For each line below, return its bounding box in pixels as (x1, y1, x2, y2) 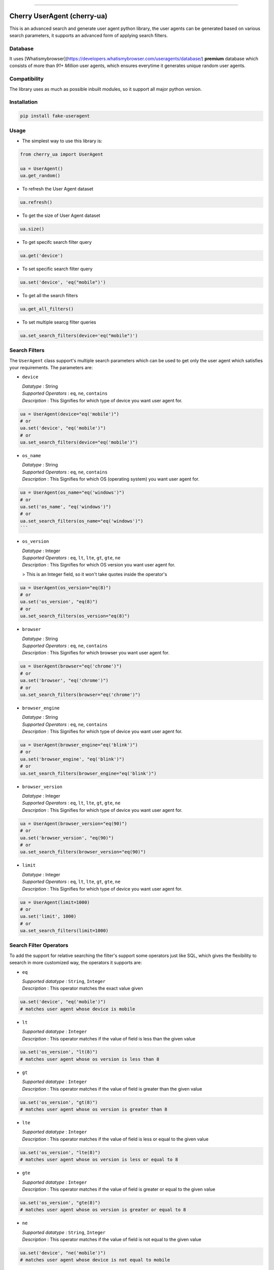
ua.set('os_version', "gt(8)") (20, 1099, 98, 1105)
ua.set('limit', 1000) (20, 913, 77, 919)
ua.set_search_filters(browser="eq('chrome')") (20, 691, 141, 697)
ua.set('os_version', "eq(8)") (20, 599, 98, 605)
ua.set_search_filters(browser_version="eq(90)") (20, 849, 146, 855)
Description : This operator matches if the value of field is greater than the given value (22, 1086, 202, 1092)
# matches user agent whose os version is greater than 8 (20, 1106, 167, 1113)
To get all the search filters (22, 292, 78, 298)
